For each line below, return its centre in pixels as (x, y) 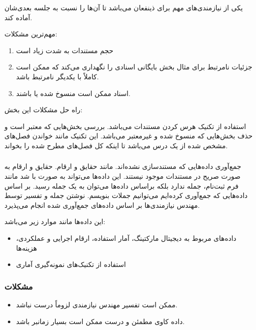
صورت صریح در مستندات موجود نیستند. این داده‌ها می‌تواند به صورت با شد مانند (123, 176)
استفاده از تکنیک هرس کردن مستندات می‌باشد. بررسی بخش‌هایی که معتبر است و (125, 126)
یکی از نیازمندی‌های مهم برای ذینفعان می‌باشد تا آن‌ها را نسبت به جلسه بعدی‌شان (124, 7)
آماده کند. (18, 17)
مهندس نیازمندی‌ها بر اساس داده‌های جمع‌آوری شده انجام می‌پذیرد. (102, 205)
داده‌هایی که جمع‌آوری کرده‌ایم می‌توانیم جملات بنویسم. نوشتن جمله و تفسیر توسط (126, 195)
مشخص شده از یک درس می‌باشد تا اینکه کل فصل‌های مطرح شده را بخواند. (116, 145)
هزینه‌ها (27, 247)
